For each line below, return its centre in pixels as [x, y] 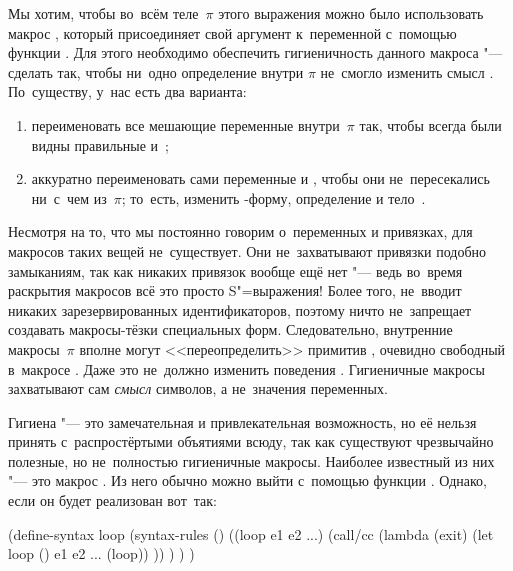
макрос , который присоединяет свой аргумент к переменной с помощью [232, 32]
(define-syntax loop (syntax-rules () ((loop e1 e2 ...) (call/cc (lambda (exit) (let [251, 533]
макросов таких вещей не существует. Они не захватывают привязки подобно [247, 250]
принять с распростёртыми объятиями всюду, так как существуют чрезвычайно [251, 441]
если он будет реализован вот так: [112, 500]
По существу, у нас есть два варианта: [127, 91]
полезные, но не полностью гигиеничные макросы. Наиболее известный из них [251, 460]
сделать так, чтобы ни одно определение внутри [156, 71]
